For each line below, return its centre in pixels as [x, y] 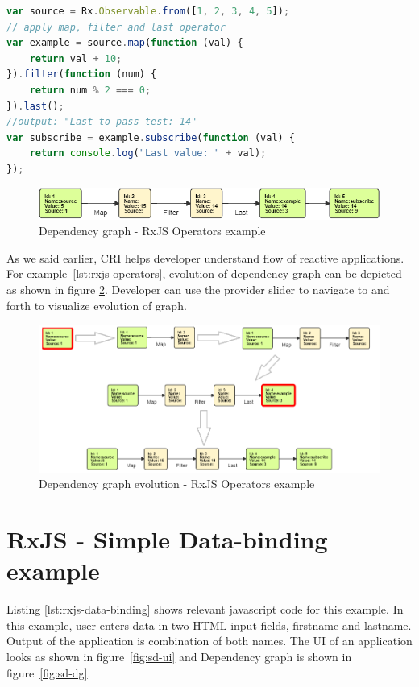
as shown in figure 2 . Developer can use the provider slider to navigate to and [198, 289]
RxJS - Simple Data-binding [167, 539]
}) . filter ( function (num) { [82, 74]
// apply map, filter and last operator [116, 27]
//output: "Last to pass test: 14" [102, 122]
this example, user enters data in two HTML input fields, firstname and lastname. [209, 625]
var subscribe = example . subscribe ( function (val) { [151, 137]
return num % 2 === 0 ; [90, 90]
